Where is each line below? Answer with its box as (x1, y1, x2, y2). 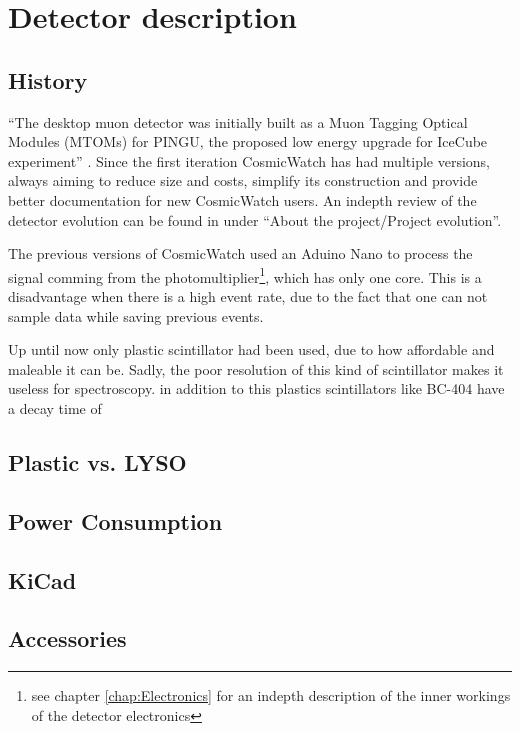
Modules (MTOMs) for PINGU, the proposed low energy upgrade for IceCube (8, 131, 488, 152)
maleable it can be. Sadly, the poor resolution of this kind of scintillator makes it (8, 358, 504, 379)
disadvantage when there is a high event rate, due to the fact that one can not (8, 285, 488, 306)
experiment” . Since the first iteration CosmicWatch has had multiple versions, (8, 150, 490, 171)
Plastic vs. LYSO (8, 446, 187, 477)
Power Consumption (8, 505, 223, 536)
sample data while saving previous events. (8, 305, 264, 326)
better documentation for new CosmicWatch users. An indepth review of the (8, 189, 477, 210)
